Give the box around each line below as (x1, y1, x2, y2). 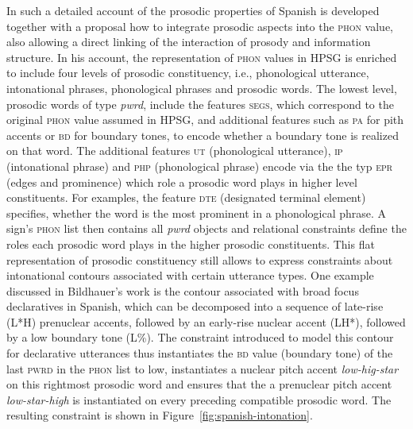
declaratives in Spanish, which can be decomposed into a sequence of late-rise (6, 298, 384, 315)
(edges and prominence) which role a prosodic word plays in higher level (6, 173, 357, 190)
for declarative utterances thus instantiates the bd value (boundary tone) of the (6, 345, 393, 361)
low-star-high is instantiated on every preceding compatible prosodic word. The (6, 391, 392, 408)
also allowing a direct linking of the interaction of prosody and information (6, 33, 371, 50)
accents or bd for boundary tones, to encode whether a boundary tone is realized (6, 126, 399, 143)
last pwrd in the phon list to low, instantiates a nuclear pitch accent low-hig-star (6, 360, 399, 377)
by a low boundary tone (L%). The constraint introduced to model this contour (6, 329, 394, 346)
